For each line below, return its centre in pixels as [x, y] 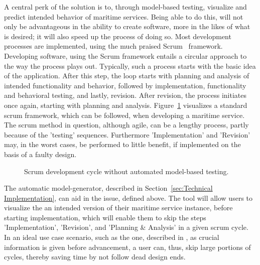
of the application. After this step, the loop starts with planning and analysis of [127, 76]
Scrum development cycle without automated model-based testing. [126, 171]
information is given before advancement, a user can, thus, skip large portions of [127, 247]
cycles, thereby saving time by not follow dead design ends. [95, 257]
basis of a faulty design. [40, 154]
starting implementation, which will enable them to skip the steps [105, 217]
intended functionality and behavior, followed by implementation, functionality [125, 85]
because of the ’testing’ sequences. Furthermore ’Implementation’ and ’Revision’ [127, 134]
